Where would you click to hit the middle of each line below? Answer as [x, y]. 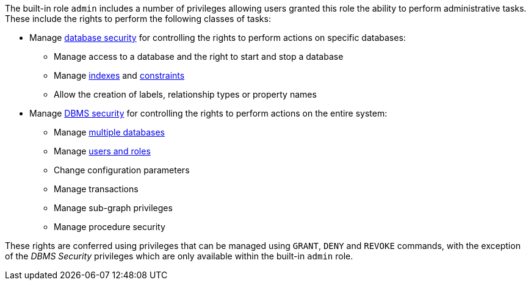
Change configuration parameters [122, 170]
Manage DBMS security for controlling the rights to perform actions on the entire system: [208, 113]
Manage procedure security [110, 227]
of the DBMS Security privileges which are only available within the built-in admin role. [179, 256]
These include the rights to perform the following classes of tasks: [138, 19]
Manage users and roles [102, 151]
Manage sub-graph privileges [113, 208]
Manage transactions [96, 189]
